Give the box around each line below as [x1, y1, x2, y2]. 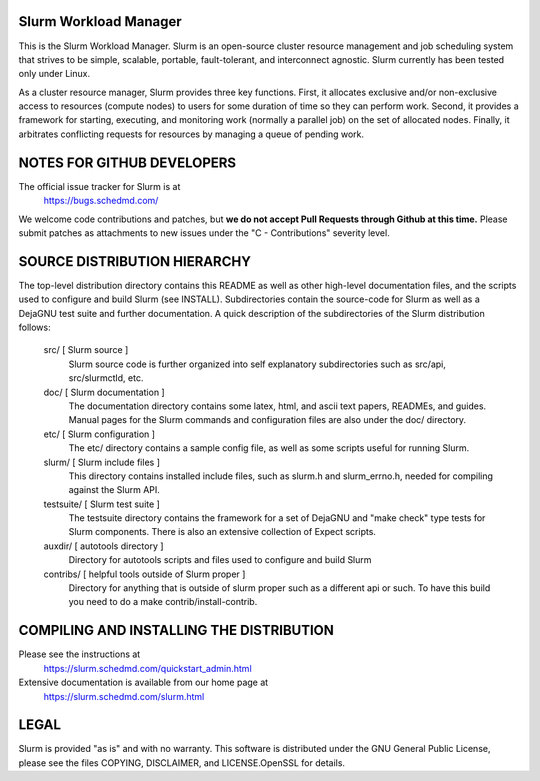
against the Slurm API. [68, 484, 160, 496]
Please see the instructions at [18, 648, 141, 660]
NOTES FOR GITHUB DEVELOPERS [18, 154, 237, 171]
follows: [18, 321, 51, 334]
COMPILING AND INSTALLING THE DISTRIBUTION [18, 622, 334, 639]
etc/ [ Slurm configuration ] [43, 428, 155, 440]
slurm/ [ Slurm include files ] [43, 456, 160, 468]
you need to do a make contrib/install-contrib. [68, 596, 258, 608]
